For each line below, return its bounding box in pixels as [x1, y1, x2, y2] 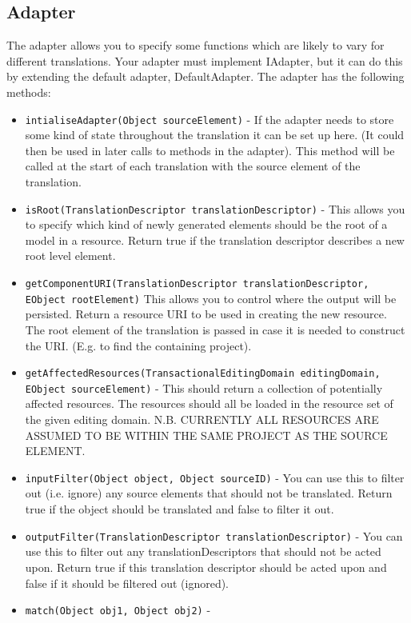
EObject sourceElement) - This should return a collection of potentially [25, 379, 383, 396]
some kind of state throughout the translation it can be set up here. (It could [25, 126, 405, 143]
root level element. [25, 247, 116, 264]
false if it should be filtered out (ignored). [25, 574, 229, 591]
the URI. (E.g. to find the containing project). [25, 337, 252, 353]
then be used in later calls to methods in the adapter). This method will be [25, 142, 395, 158]
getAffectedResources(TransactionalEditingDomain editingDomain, [25, 368, 381, 380]
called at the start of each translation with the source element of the [25, 158, 361, 174]
